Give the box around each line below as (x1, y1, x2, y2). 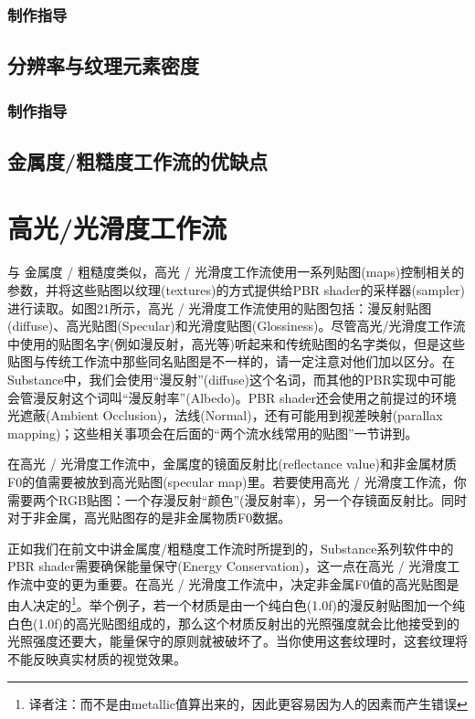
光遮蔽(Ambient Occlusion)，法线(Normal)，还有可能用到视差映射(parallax (7, 406, 443, 425)
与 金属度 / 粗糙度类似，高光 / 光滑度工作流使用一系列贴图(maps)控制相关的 (7, 262, 465, 281)
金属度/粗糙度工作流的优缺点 (7, 146, 269, 174)
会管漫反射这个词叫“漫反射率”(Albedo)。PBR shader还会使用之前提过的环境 (7, 387, 457, 407)
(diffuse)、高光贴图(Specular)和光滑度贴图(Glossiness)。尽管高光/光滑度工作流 (7, 316, 466, 335)
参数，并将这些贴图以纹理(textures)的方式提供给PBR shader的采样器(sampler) (7, 280, 466, 299)
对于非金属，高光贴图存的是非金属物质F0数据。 (7, 508, 291, 527)
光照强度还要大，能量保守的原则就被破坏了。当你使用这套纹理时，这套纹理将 (7, 631, 468, 650)
